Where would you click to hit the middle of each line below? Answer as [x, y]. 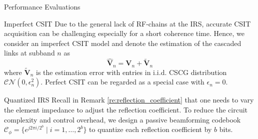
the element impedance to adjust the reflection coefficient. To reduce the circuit [126, 110]
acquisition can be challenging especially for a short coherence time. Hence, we [124, 33]
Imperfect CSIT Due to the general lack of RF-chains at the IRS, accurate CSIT [127, 23]
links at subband [29, 53]
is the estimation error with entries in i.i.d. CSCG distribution [131, 72]
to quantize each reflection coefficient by [150, 129]
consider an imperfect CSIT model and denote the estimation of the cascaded [123, 43]
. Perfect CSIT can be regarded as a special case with [122, 82]
